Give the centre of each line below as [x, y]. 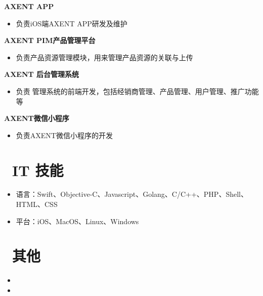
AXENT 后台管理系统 [42, 74]
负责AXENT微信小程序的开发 [64, 135]
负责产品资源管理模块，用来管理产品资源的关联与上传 [104, 57]
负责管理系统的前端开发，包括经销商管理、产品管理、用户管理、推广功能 [137, 91]
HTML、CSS [37, 204]
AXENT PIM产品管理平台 [50, 40]
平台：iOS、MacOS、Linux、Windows [77, 221]
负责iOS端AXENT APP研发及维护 [72, 23]
